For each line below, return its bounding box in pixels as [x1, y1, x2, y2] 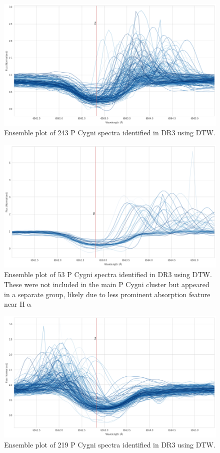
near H [4, 299, 25, 309]
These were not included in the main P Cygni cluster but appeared [4, 279, 209, 290]
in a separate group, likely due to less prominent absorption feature [4, 289, 210, 299]
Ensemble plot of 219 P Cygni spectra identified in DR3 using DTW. [4, 439, 215, 449]
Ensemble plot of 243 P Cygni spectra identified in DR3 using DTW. [4, 127, 215, 138]
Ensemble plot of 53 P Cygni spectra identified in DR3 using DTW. [4, 269, 212, 280]
